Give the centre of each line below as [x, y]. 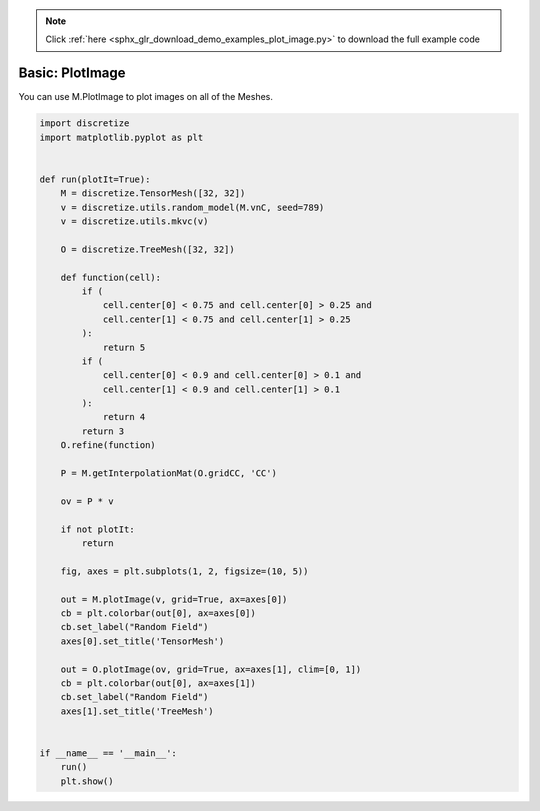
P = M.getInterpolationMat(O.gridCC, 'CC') [168, 473]
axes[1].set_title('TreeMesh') [137, 711]
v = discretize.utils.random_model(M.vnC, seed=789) [192, 207]
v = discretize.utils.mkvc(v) [134, 221]
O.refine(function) [108, 445]
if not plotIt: [97, 529]
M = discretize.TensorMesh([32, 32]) [153, 193]
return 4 [124, 417]
